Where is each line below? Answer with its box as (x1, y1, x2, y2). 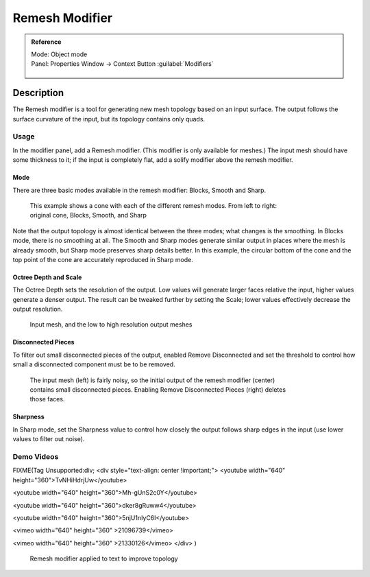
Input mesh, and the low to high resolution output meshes (29, 320, 193, 329)
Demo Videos (12, 451, 59, 461)
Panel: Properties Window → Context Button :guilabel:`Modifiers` (31, 60, 214, 68)
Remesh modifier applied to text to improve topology (29, 554, 178, 563)
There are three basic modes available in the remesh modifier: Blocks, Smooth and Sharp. (12, 186, 267, 194)
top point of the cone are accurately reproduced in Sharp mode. (12, 255, 193, 263)
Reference (31, 38, 62, 46)
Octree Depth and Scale (12, 273, 82, 281)
